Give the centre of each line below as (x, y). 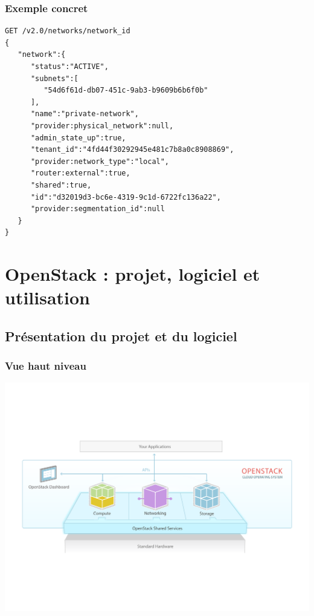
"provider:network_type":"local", (100, 161)
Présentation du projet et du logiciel (121, 336)
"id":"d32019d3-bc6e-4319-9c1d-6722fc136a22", (126, 197)
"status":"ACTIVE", (69, 67)
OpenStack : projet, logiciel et (133, 274)
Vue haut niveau (46, 366)
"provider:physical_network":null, (102, 126)
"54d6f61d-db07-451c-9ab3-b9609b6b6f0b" (126, 90)
